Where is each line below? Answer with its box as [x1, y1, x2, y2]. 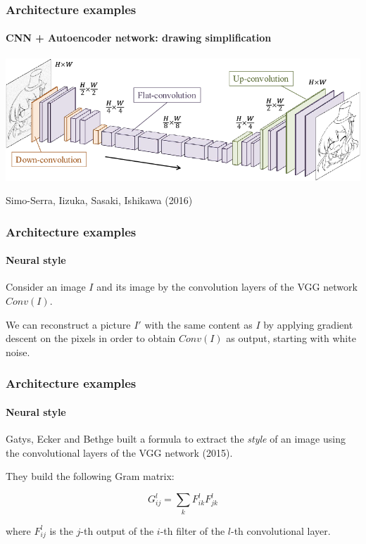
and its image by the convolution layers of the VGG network [96, 279, 358, 294]
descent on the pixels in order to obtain [6, 331, 176, 346]
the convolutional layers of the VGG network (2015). [6, 445, 233, 460]
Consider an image [6, 279, 86, 294]
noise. [6, 344, 30, 359]
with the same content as [144, 317, 253, 331]
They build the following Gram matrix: [6, 469, 175, 483]
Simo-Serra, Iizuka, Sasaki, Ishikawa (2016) [6, 193, 193, 208]
